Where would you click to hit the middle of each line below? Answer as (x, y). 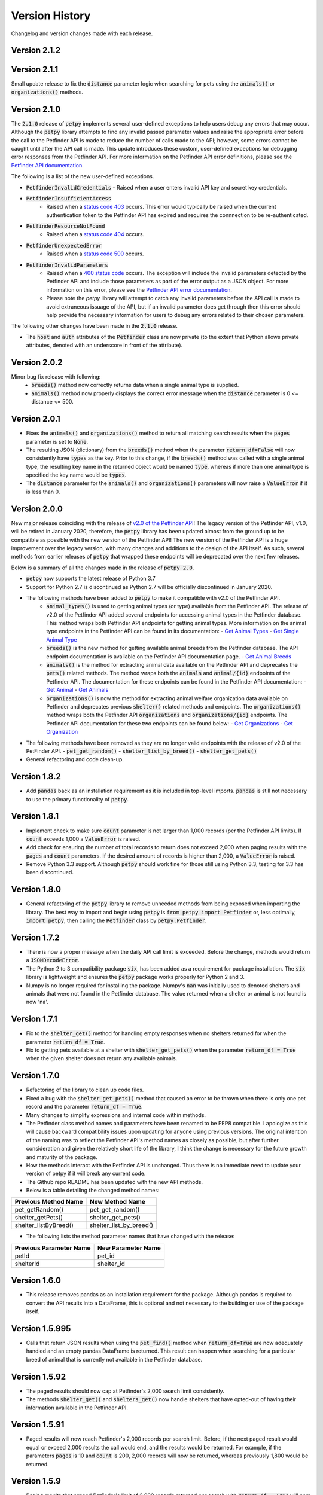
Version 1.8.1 (35, 816)
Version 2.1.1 (35, 70)
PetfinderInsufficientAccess (69, 198)
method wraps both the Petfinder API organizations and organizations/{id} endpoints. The (167, 715)
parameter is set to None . (57, 441)
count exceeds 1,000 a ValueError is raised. (83, 839)
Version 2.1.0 (36, 109)
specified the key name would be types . (76, 475)
